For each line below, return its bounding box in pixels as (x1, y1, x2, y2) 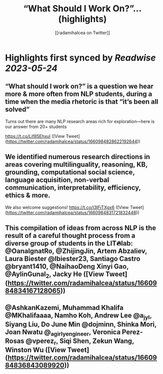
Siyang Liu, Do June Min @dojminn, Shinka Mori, (5, 320, 157, 328)
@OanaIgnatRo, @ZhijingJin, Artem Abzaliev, (5, 247, 147, 255)
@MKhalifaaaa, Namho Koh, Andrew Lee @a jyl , (5, 311, 152, 321)
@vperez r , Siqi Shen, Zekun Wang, (26, 337, 134, 346)
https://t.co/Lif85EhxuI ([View (5, 133, 65, 139)
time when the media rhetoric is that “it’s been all (5, 98, 159, 106)
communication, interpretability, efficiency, (5, 183, 141, 192)
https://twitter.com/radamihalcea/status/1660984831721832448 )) (6, 209, 139, 215)
